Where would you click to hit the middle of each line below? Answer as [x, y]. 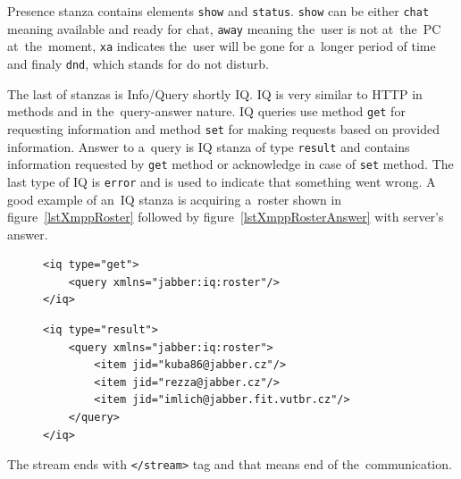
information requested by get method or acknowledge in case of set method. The [230, 164]
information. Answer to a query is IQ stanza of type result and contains [209, 146]
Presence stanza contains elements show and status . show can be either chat [218, 11]
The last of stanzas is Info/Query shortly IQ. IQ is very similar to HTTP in [215, 93]
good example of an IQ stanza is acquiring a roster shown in [175, 199]
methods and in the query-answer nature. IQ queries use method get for [206, 111]
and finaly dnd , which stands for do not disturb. [138, 63]
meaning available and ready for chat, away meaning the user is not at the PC [224, 28]
